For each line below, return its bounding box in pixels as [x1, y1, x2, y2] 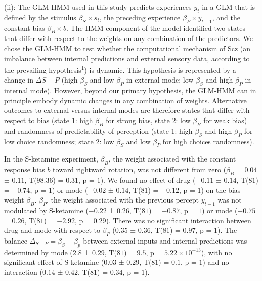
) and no [202, 257, 229, 267]
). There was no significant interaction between [106, 215, 251, 225]
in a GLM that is [202, 2, 255, 12]
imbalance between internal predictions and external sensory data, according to [4, 53, 250, 63]
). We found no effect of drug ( [100, 174, 196, 185]
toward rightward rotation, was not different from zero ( [53, 164, 227, 175]
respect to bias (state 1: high [4, 115, 93, 125]
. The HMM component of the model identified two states [66, 22, 246, 33]
